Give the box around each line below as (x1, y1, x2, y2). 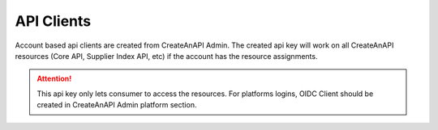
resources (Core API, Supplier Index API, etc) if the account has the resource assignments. (15, 51, 318, 61)
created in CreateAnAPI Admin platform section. (36, 100, 197, 110)
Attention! (36, 73, 72, 84)
